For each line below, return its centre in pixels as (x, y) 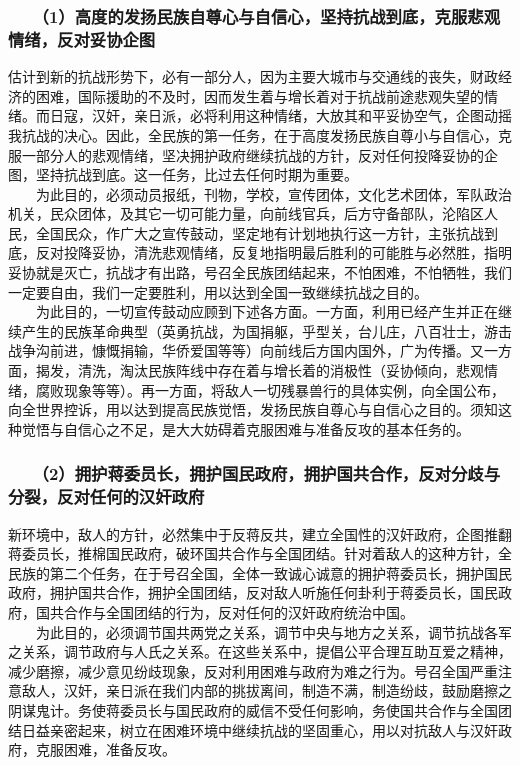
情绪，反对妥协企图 (82, 38)
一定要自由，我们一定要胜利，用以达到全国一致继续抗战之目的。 (218, 291)
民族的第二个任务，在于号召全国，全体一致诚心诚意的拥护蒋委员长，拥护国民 (260, 572)
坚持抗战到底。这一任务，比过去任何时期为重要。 (196, 174)
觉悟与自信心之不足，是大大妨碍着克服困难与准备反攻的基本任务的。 (245, 428)
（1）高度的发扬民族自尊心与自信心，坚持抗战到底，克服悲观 (270, 15)
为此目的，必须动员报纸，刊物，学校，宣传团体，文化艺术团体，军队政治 (273, 193)
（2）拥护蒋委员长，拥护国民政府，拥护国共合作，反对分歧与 (270, 473)
